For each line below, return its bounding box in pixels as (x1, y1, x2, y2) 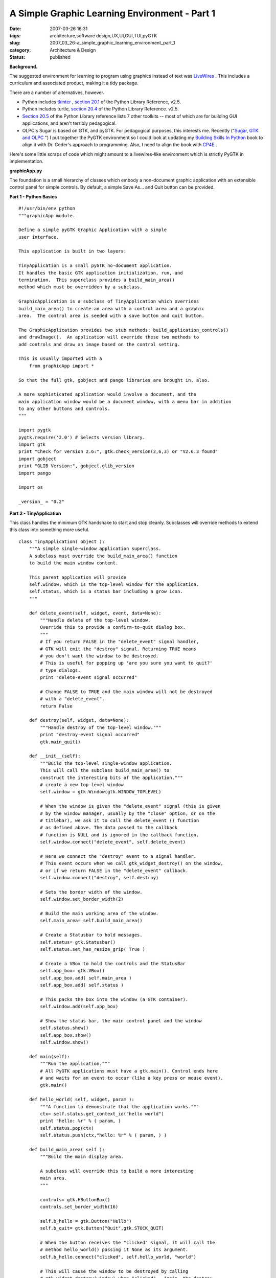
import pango (18, 470, 51, 476)
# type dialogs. (40, 667, 81, 673)
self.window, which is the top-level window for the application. (29, 582, 199, 587)
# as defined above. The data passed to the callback (40, 825, 178, 831)
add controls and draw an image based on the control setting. (18, 341, 180, 347)
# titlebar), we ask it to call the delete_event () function (40, 817, 199, 823)
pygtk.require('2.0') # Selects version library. (18, 435, 146, 440)
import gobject (18, 455, 57, 462)
